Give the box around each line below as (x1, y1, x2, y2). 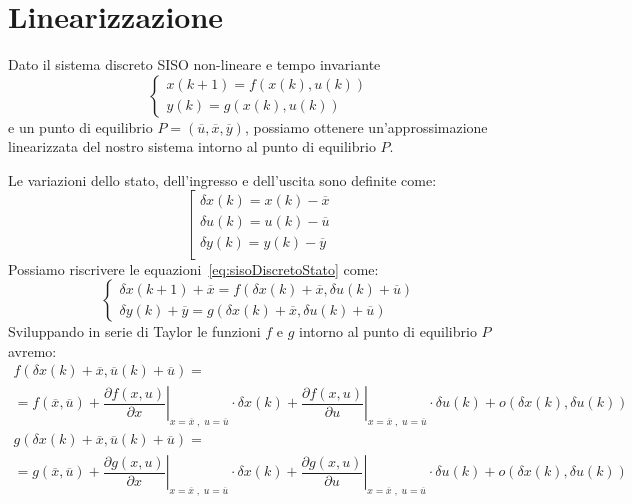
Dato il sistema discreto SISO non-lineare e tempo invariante (8, 54, 381, 75)
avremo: (8, 340, 57, 361)
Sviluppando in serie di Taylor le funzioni (8, 321, 261, 342)
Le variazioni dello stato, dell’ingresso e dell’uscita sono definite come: (8, 169, 437, 190)
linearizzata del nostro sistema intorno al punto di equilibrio (8, 136, 376, 157)
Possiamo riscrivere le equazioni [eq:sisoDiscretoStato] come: (8, 258, 379, 279)
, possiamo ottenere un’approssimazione (244, 116, 488, 137)
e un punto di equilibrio (8, 116, 153, 137)
